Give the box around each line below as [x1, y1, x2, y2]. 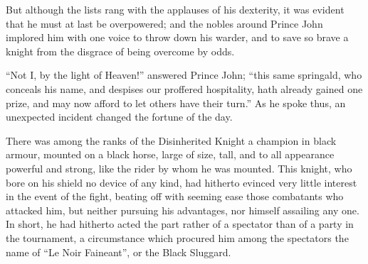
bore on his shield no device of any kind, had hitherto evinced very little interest [6, 175, 357, 189]
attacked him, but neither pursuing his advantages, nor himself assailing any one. [6, 202, 359, 217]
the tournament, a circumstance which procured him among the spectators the [6, 230, 349, 245]
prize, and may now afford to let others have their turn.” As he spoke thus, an [6, 95, 346, 110]
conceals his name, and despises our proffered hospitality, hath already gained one [6, 81, 363, 96]
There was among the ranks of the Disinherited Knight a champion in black [6, 133, 337, 148]
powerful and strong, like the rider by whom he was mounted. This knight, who [6, 160, 352, 175]
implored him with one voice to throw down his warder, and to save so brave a [6, 30, 349, 45]
